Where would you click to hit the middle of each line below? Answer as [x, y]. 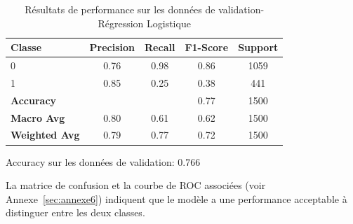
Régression [121, 23]
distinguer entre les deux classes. [75, 212]
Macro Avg [38, 117]
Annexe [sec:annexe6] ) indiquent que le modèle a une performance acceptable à [176, 198]
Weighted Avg [45, 135]
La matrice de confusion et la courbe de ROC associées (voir [136, 185]
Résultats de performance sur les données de [120, 9]
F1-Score [207, 47]
